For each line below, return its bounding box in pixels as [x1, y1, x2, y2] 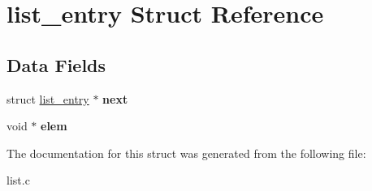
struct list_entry [6, 90, 89, 107]
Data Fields [6, 52, 106, 77]
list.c [6, 172, 30, 189]
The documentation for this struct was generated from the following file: [6, 144, 366, 161]
